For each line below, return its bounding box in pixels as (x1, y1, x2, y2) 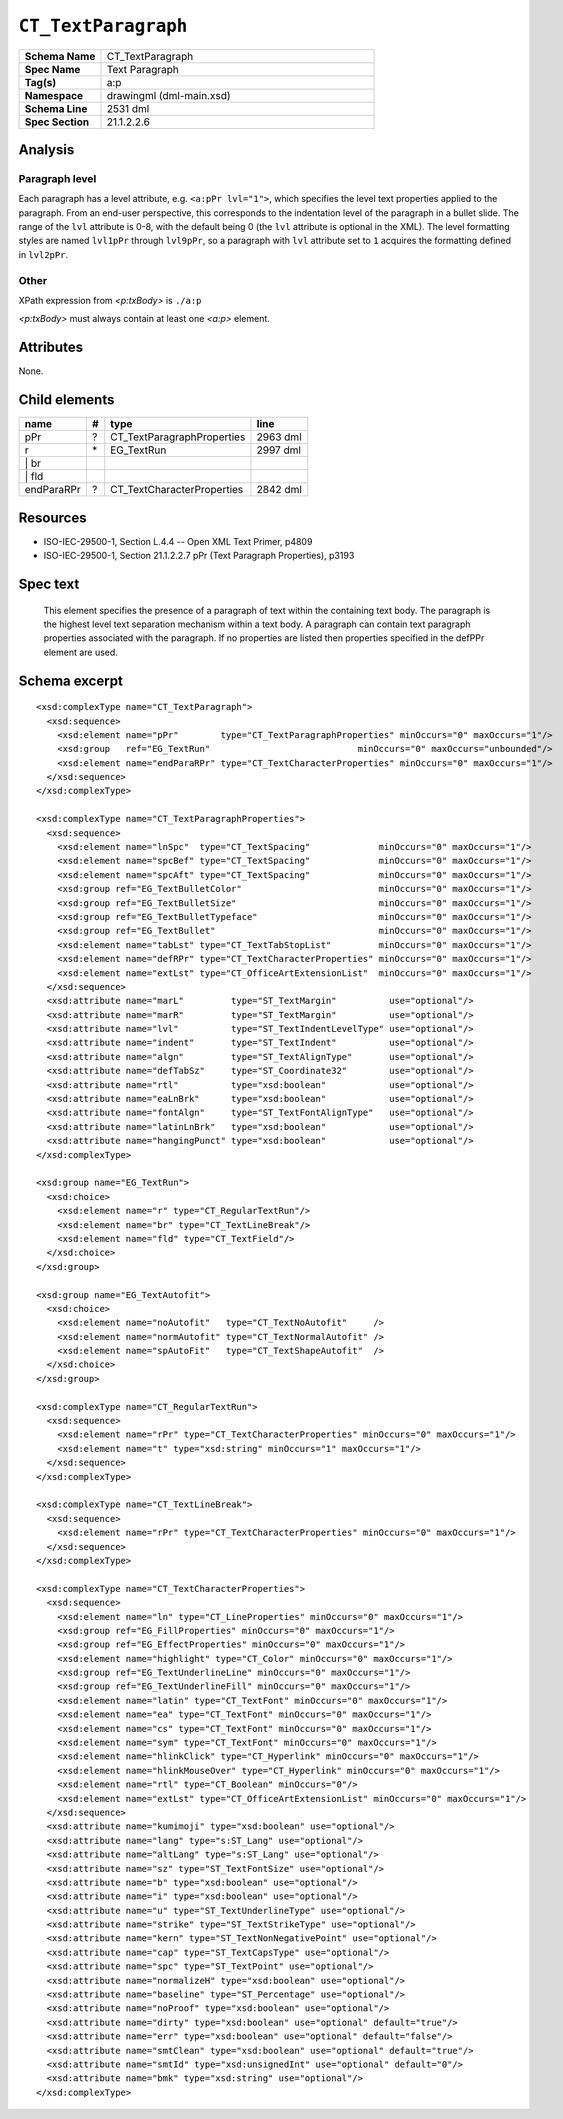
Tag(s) (24, 75, 57, 89)
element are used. (43, 646, 119, 658)
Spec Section (24, 115, 90, 129)
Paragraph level (18, 171, 97, 185)
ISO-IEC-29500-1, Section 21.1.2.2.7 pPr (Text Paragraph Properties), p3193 (43, 550, 355, 562)
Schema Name (24, 49, 96, 63)
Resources (18, 509, 87, 526)
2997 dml (256, 443, 302, 457)
